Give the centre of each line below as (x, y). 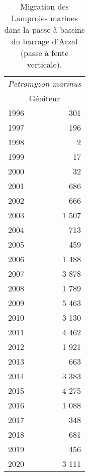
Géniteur (44, 98)
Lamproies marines (44, 18)
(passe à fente (44, 53)
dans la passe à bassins (44, 29)
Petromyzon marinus (44, 83)
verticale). (44, 64)
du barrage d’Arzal (44, 41)
